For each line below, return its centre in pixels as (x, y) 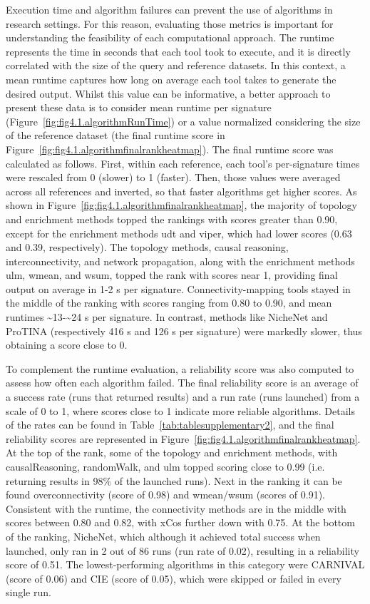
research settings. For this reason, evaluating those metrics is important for (170, 23)
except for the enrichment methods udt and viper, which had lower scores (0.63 (179, 233)
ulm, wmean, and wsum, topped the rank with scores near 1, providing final (172, 275)
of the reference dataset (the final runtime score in (115, 135)
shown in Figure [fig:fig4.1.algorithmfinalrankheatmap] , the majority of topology (181, 205)
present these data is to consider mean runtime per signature (139, 107)
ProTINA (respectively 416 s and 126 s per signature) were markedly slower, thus (184, 331)
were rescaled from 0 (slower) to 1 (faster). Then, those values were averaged (173, 177)
